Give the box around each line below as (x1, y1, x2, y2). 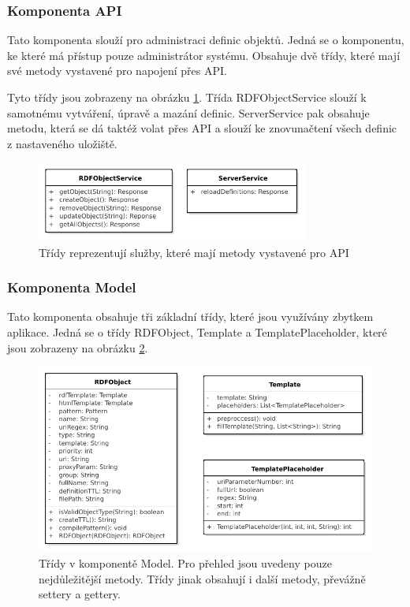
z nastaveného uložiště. (7, 135, 117, 151)
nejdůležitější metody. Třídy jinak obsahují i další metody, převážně (39, 570, 366, 587)
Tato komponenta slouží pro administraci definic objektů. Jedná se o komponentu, (7, 32, 404, 48)
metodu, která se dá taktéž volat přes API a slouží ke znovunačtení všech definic (7, 120, 397, 136)
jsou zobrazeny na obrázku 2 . (7, 339, 148, 356)
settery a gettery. (39, 586, 121, 602)
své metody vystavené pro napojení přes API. (7, 62, 227, 79)
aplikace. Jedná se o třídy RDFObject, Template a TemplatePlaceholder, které (7, 324, 387, 340)
